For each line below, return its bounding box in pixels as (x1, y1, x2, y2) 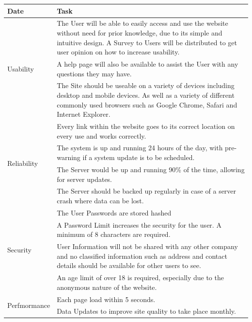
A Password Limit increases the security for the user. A (57, 219, 221, 230)
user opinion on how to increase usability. (57, 47, 180, 57)
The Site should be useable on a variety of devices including (57, 80, 235, 90)
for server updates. (57, 174, 112, 184)
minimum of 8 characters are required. (57, 229, 171, 239)
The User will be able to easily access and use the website (57, 18, 228, 28)
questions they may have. (57, 68, 132, 78)
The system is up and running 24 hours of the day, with (57, 143, 223, 153)
